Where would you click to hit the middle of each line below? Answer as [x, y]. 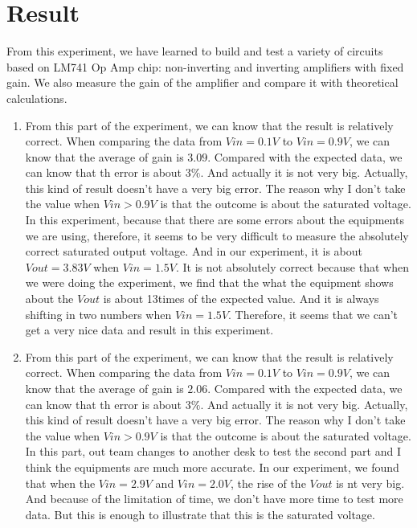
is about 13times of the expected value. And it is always [241, 299]
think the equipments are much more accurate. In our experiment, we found [212, 467]
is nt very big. [370, 483]
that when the [60, 483]
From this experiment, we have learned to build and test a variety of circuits [195, 51]
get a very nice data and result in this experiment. [149, 330]
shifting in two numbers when [98, 314]
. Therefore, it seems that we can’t [313, 314]
